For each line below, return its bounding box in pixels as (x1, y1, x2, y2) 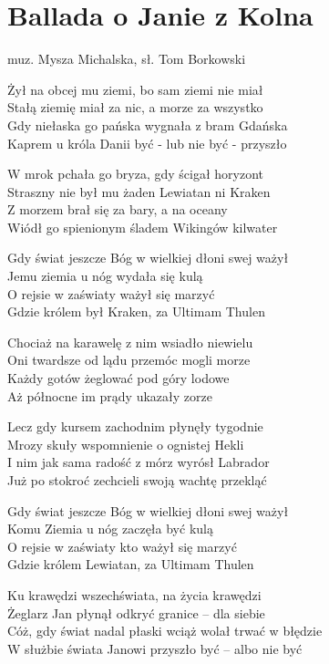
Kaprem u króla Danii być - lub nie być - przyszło (7, 133, 287, 152)
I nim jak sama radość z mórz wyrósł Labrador (7, 452, 270, 472)
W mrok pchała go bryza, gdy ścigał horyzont (7, 164, 264, 183)
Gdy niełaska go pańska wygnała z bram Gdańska (7, 115, 288, 134)
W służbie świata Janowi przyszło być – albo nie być (7, 638, 303, 658)
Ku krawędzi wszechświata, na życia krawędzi (7, 585, 262, 604)
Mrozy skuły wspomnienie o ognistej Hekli (7, 434, 244, 453)
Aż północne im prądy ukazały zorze (7, 386, 212, 405)
